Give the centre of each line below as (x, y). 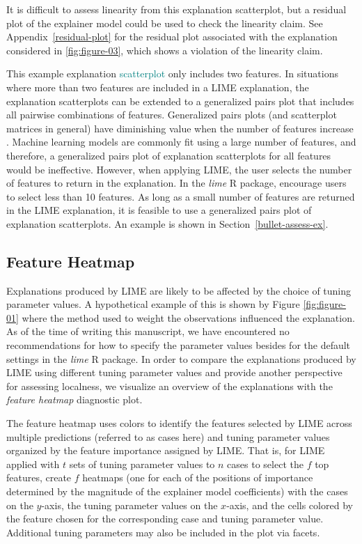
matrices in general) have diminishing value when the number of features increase (180, 128)
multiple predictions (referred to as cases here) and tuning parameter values (168, 436)
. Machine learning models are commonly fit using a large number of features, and (181, 142)
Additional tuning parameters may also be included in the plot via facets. (163, 532)
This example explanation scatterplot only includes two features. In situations (172, 73)
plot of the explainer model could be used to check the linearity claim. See (165, 23)
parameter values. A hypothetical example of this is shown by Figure (153, 304)
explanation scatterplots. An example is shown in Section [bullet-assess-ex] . (167, 223)
